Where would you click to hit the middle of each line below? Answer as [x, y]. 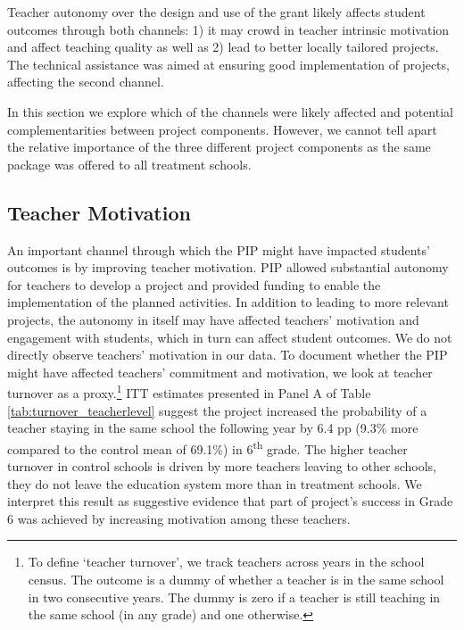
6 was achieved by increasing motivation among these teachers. [179, 518]
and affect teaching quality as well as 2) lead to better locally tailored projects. [223, 47]
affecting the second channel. [86, 82]
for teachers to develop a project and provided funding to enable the [194, 284]
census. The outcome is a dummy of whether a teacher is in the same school [236, 579]
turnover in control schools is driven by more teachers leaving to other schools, [222, 465]
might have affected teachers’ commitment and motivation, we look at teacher [220, 372]
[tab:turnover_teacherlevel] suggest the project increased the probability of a [217, 410]
